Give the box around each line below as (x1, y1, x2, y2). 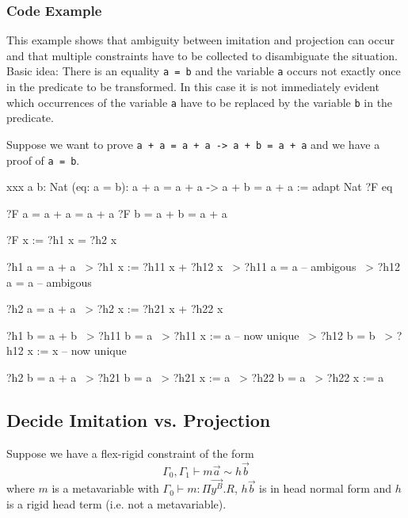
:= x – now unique (36, 342, 127, 359)
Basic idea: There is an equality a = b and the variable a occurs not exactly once (6, 63, 401, 79)
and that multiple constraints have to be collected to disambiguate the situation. (6, 47, 398, 63)
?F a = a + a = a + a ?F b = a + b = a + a (6, 204, 227, 221)
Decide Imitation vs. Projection (6, 407, 271, 432)
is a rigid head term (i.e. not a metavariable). (6, 495, 227, 512)
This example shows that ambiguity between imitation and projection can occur (6, 32, 395, 48)
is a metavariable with (51, 480, 159, 497)
